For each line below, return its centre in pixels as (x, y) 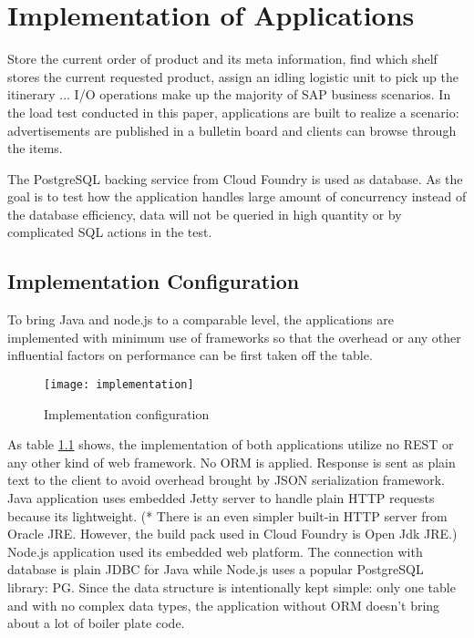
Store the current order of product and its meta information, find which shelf (222, 59)
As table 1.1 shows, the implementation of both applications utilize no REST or (231, 444)
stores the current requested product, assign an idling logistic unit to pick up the (233, 76)
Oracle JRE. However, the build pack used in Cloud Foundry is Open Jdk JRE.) (232, 534)
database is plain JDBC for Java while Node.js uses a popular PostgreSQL (216, 569)
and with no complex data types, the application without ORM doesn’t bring (224, 605)
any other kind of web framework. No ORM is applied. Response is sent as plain (232, 462)
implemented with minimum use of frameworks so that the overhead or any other (234, 337)
